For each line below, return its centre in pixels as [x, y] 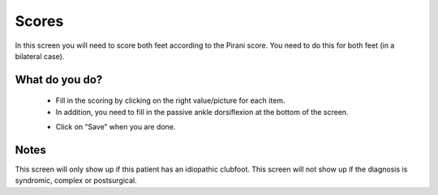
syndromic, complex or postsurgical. [76, 180]
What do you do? [59, 80]
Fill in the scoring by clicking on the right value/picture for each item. [170, 100]
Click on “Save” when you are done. [116, 127]
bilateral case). [40, 56]
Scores [39, 21]
